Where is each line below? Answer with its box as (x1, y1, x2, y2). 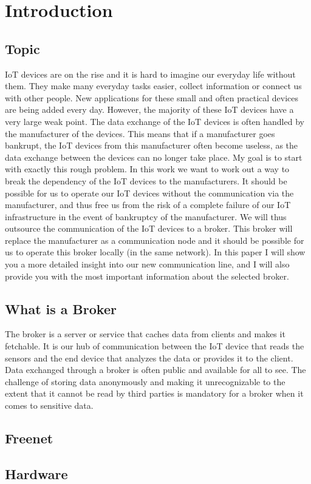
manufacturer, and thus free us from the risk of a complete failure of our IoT (5, 198, 291, 211)
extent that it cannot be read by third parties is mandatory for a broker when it (5, 387, 304, 400)
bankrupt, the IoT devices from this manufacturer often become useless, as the (5, 139, 298, 152)
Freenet (5, 429, 53, 448)
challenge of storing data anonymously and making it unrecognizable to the (5, 375, 285, 388)
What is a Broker (5, 299, 117, 318)
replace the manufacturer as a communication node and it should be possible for (5, 234, 304, 246)
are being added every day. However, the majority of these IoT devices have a (5, 103, 294, 116)
